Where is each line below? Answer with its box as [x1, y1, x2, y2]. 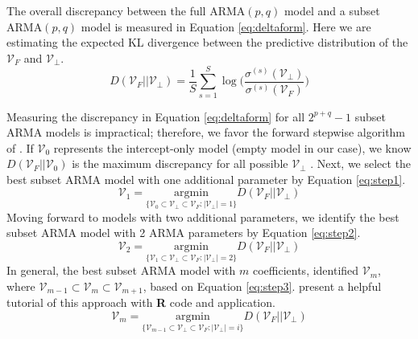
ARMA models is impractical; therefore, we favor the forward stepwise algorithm [6, 124, 406, 141]
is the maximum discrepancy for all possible [72, 155, 288, 172]
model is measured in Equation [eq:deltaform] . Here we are [81, 18, 371, 35]
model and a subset [283, 2, 380, 18]
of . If [6, 139, 34, 156]
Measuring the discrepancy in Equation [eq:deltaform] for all [6, 108, 305, 125]
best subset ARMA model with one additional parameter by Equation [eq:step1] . [6, 170, 406, 187]
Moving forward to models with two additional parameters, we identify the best [6, 208, 399, 225]
